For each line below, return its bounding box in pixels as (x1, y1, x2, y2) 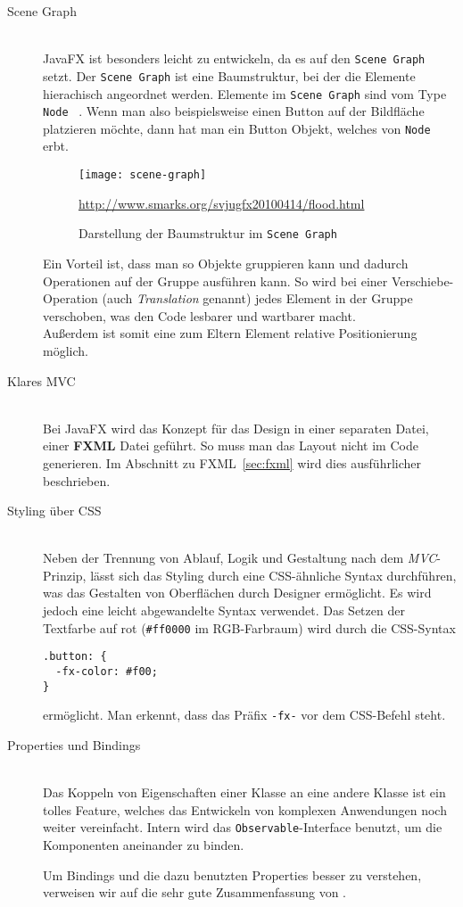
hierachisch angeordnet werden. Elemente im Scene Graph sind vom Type (43, 84, 447, 103)
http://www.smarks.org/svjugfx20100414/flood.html (79, 194, 365, 212)
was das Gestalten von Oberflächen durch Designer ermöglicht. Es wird (43, 583, 432, 602)
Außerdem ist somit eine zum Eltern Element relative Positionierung (43, 324, 418, 342)
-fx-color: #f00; (55, 664, 158, 678)
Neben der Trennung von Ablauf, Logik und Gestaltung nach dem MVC (43, 548, 437, 567)
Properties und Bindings (7, 735, 141, 754)
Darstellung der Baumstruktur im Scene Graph (79, 224, 337, 243)
